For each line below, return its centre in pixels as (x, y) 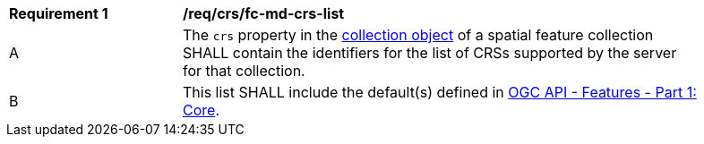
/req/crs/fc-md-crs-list (264, 13)
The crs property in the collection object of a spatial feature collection (418, 35)
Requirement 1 (59, 13)
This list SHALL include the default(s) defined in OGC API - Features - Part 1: (440, 92)
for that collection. (244, 71)
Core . (201, 110)
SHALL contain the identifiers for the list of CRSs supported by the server (430, 53)
